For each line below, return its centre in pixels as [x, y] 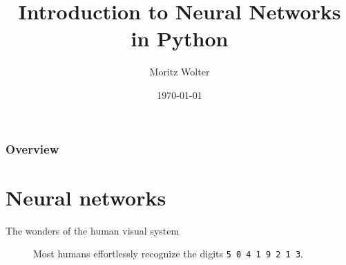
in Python [180, 38]
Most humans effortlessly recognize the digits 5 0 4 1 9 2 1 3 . [168, 254]
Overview [32, 148]
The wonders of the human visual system [93, 230]
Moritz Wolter [180, 72]
